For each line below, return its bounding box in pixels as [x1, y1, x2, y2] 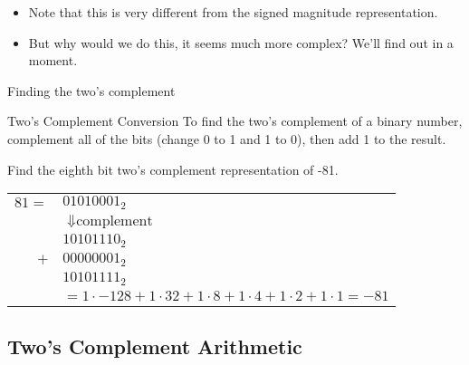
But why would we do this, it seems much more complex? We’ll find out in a [28, 33, 454, 52]
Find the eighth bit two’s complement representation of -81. [7, 159, 339, 178]
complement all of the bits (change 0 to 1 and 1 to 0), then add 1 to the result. [7, 129, 446, 148]
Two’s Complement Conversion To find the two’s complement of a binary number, [7, 111, 463, 130]
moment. [28, 51, 78, 70]
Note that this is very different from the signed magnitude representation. [28, 3, 438, 21]
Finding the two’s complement [7, 81, 176, 100]
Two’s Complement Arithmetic [7, 332, 302, 360]
